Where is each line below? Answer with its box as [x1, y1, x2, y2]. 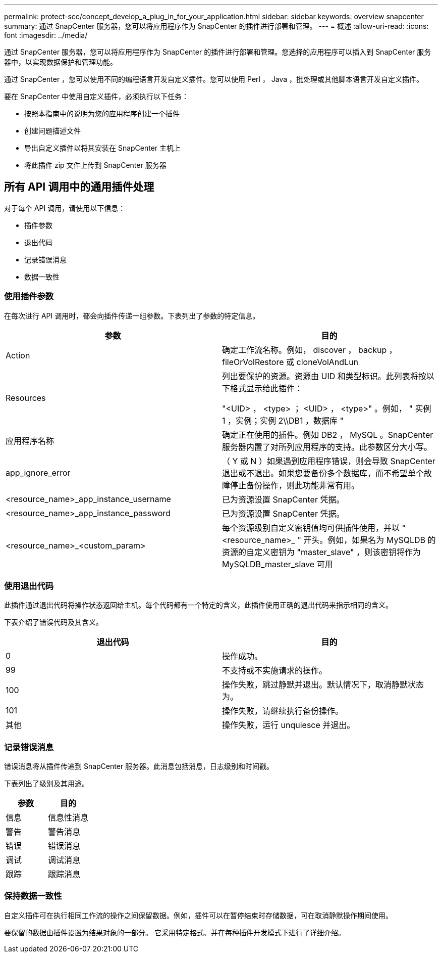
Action [6, 350, 30, 360]
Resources [6, 392, 46, 403]
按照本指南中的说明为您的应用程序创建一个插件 [24, 109, 180, 118]
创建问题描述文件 [24, 126, 81, 135]
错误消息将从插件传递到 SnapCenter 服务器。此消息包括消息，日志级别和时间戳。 [4, 762, 274, 771]
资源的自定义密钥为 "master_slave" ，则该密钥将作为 [222, 546, 421, 557]
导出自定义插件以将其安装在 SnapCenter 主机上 [24, 144, 181, 152]
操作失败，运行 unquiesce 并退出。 [222, 720, 355, 731]
